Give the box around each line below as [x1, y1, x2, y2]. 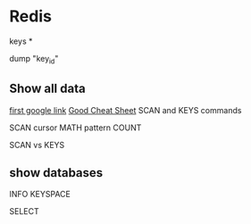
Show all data [9, 81, 87, 96]
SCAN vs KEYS [9, 139, 65, 150]
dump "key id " [9, 53, 59, 66]
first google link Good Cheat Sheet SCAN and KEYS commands [9, 104, 242, 115]
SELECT [9, 206, 39, 217]
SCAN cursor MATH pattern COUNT [9, 122, 142, 133]
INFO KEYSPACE [9, 189, 71, 200]
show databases [9, 165, 104, 180]
